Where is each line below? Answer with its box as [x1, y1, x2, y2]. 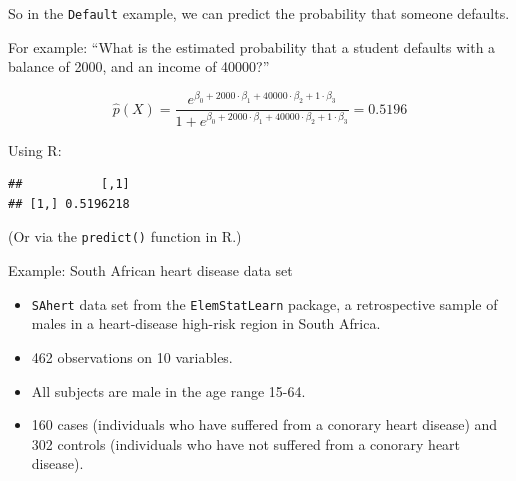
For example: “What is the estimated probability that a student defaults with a [8, 36, 496, 57]
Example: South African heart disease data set [8, 260, 293, 281]
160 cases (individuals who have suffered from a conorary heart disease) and [31, 414, 498, 435]
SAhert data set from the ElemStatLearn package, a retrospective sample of [31, 293, 498, 314]
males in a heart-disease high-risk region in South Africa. [31, 313, 381, 334]
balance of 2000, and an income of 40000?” [8, 56, 270, 77]
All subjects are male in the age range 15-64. [31, 380, 306, 401]
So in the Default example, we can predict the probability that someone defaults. [8, 3, 510, 23]
